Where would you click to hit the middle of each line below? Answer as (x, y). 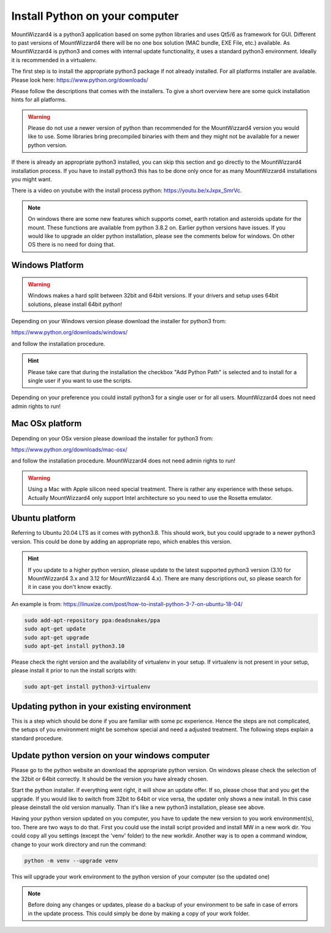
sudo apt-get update (55, 629)
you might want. (32, 179)
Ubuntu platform (44, 518)
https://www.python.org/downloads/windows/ (70, 332)
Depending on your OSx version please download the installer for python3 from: (112, 438)
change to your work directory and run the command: (79, 844)
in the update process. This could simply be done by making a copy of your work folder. (139, 913)
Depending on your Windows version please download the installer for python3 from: (119, 321)
